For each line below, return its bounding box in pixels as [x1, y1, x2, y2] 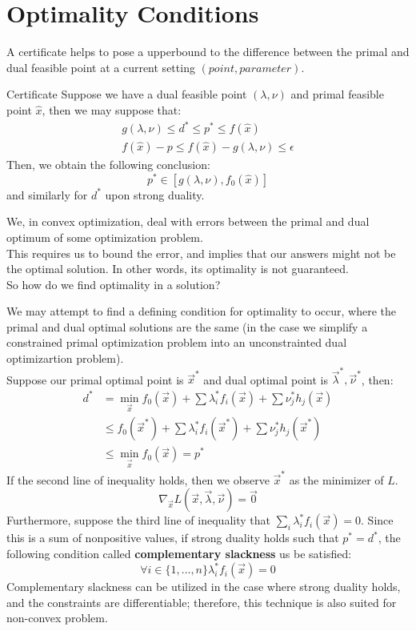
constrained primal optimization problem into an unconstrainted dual [6, 334, 347, 351]
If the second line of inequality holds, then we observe [6, 471, 270, 488]
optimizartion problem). [6, 350, 124, 367]
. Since [361, 512, 394, 529]
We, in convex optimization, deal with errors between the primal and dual [6, 213, 370, 230]
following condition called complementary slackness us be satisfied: [6, 545, 352, 562]
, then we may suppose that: [42, 101, 182, 118]
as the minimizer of [289, 471, 384, 488]
